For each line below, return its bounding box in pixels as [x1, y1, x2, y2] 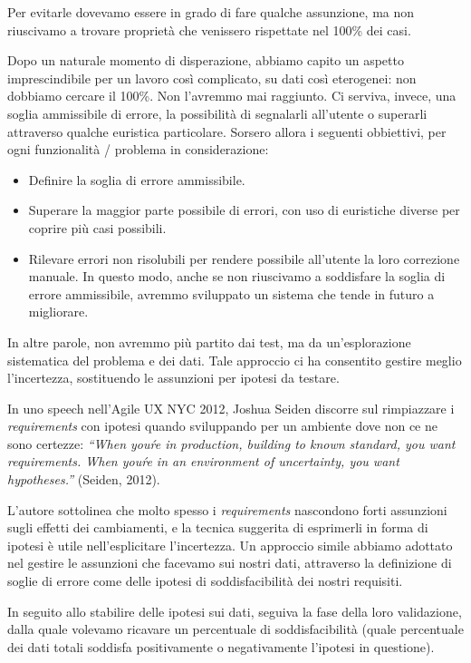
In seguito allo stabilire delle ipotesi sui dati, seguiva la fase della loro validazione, [7, 601, 462, 620]
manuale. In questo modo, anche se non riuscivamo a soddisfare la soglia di [28, 267, 446, 286]
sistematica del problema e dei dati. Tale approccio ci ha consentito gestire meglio [7, 350, 462, 369]
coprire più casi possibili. [28, 218, 167, 237]
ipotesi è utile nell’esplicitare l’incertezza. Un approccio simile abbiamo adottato [7, 535, 453, 554]
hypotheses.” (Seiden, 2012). [7, 470, 160, 489]
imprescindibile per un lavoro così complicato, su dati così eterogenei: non [7, 68, 417, 87]
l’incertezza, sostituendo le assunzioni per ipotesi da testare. [7, 368, 340, 387]
